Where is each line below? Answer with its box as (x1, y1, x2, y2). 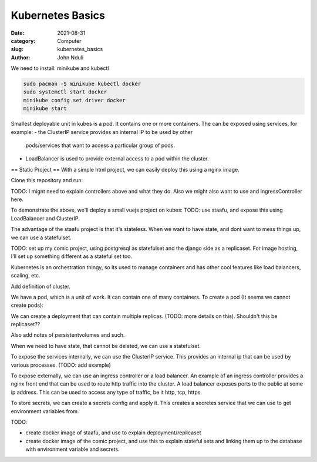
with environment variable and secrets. (25, 446, 120, 453)
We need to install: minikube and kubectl (11, 65, 109, 72)
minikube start (23, 105, 67, 112)
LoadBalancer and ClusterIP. (11, 215, 80, 222)
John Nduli (57, 53, 84, 61)
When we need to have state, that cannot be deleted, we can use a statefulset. (11, 342, 201, 349)
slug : (11, 46, 23, 53)
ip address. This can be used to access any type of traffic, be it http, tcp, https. (11, 389, 203, 396)
